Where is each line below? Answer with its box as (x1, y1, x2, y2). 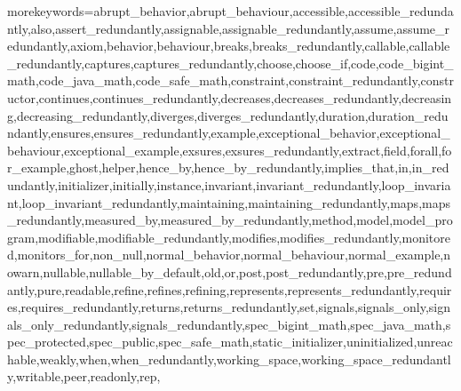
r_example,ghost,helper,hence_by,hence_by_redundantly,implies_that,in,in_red (7, 158, 449, 177)
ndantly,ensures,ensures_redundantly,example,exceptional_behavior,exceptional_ (7, 124, 450, 142)
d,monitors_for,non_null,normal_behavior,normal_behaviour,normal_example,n (7, 245, 451, 264)
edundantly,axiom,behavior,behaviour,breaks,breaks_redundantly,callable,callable (7, 36, 450, 55)
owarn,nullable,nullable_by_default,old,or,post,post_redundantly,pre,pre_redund (7, 262, 452, 281)
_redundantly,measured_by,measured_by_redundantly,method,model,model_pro (7, 211, 453, 229)
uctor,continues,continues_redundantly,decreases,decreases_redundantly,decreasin (7, 88, 452, 107)
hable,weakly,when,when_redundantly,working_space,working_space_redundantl (7, 349, 451, 368)
